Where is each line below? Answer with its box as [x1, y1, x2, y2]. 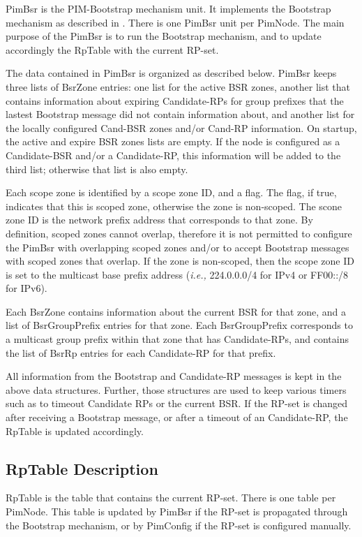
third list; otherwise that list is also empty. [6, 161, 188, 176]
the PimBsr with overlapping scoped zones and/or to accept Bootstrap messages [6, 240, 349, 254]
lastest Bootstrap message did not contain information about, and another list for [6, 107, 355, 122]
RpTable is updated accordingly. [6, 423, 144, 438]
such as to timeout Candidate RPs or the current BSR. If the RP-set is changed [6, 396, 348, 411]
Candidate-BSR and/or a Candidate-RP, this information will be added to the [6, 147, 341, 162]
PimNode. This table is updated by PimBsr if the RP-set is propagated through [6, 504, 348, 519]
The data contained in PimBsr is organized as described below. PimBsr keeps [6, 66, 337, 80]
